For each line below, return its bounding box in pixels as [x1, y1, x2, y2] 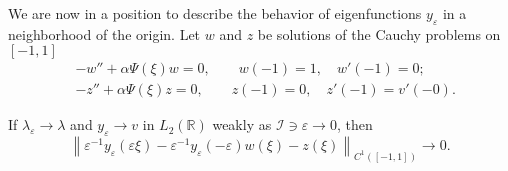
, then [336, 114, 373, 135]
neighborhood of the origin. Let [8, 23, 201, 44]
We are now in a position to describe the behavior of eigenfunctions [8, 3, 422, 23]
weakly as [212, 114, 272, 135]
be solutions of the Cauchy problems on [257, 23, 501, 44]
